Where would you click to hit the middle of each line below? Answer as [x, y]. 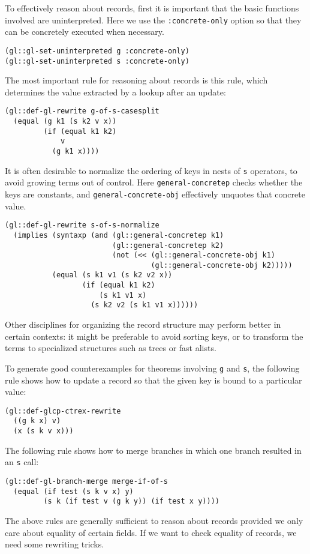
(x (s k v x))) [43, 431]
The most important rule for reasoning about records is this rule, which [136, 80]
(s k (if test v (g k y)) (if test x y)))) [131, 501]
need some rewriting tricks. [55, 544]
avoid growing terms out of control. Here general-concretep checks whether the [154, 182]
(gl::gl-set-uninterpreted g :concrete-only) [97, 51]
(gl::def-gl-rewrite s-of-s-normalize [82, 225]
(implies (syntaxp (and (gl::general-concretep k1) [119, 235]
